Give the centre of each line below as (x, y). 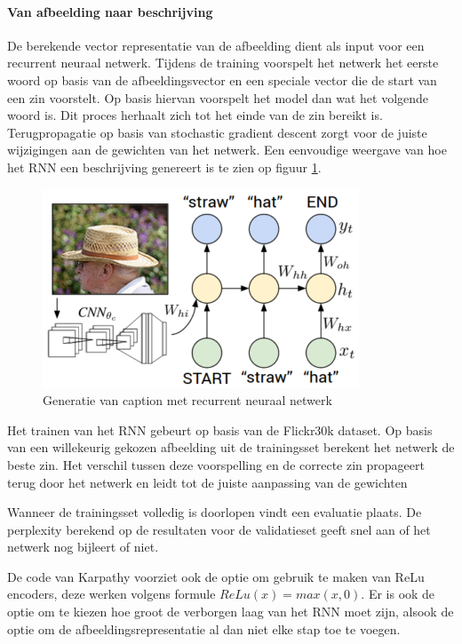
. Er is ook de (398, 594)
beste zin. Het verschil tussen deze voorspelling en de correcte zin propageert (216, 464)
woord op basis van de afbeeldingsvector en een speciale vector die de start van (222, 80)
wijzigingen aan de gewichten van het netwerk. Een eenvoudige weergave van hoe (227, 150)
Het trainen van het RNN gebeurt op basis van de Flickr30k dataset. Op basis (220, 429)
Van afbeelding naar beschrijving (110, 11)
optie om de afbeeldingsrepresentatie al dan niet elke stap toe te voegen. (204, 628)
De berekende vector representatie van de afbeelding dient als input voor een (216, 45)
